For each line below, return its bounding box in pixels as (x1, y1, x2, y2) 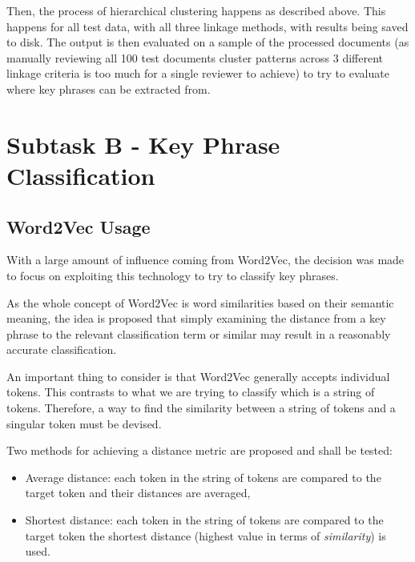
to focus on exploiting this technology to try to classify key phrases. (6, 267, 339, 283)
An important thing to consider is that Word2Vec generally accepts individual (6, 367, 390, 384)
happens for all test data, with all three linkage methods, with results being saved (6, 18, 409, 34)
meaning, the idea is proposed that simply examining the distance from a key (6, 310, 386, 327)
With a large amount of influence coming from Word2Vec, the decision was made (6, 251, 405, 268)
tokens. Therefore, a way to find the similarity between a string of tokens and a (6, 399, 396, 416)
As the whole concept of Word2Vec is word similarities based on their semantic (6, 294, 394, 311)
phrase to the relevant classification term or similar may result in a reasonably (6, 325, 391, 342)
